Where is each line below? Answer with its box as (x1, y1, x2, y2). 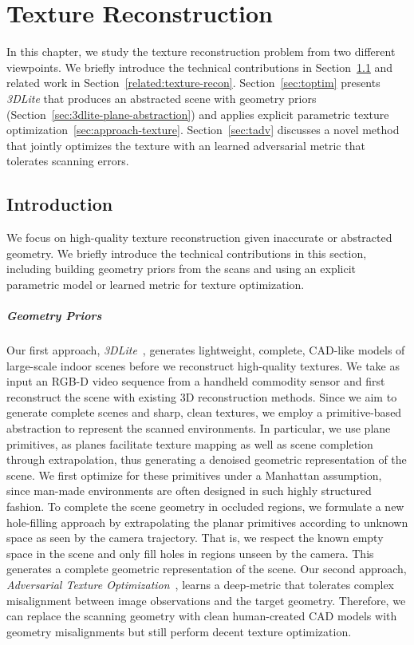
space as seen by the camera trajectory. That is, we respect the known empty (6, 529, 384, 546)
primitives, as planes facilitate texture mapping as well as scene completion (6, 435, 373, 452)
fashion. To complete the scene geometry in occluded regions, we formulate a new (6, 497, 404, 514)
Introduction (6, 192, 113, 216)
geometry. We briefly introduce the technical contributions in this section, (6, 244, 367, 261)
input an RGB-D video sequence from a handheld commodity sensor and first (6, 373, 385, 390)
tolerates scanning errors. (6, 152, 129, 169)
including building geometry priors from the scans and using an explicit (6, 260, 357, 277)
